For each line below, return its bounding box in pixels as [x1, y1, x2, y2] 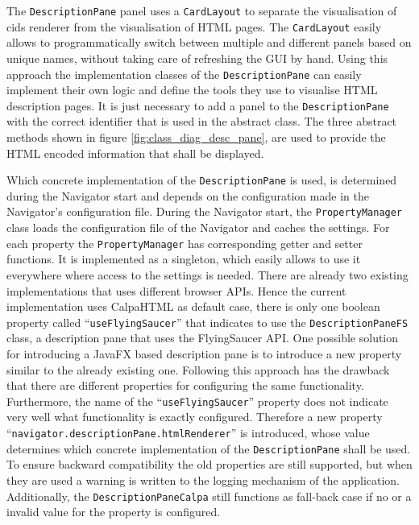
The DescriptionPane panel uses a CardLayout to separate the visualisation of [6, 2, 397, 19]
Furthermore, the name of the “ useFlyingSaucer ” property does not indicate [6, 392, 388, 409]
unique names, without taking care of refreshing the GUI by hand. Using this [6, 49, 388, 66]
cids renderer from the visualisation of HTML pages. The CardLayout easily [6, 18, 382, 35]
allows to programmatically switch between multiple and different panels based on [6, 34, 412, 51]
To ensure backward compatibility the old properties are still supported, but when [6, 456, 413, 473]
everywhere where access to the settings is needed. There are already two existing [6, 266, 409, 283]
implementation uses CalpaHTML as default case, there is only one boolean [6, 298, 380, 315]
